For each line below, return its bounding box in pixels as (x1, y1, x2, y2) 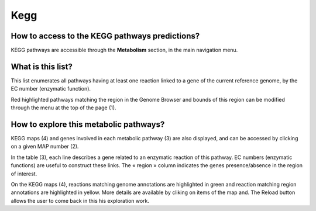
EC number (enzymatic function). (11, 85, 91, 92)
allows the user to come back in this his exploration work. (11, 197, 149, 204)
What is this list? (11, 61, 73, 71)
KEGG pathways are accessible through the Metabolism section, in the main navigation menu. (11, 47, 238, 54)
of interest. (11, 170, 37, 177)
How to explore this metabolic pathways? (11, 119, 165, 129)
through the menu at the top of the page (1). (11, 104, 116, 111)
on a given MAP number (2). (11, 143, 79, 150)
